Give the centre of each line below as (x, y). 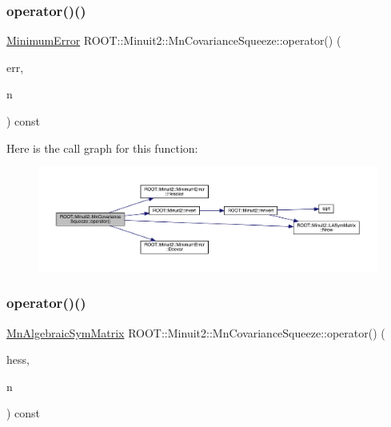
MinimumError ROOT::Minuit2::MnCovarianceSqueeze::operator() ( (174, 40)
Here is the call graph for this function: (102, 148)
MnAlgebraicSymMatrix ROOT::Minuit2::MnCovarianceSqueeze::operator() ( (196, 332)
